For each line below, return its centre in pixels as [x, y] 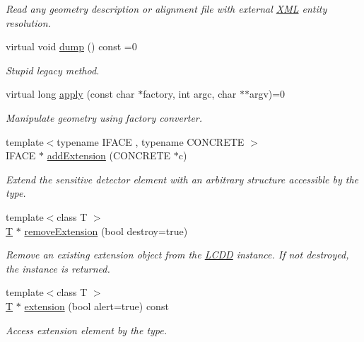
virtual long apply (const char [70, 94]
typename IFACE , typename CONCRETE [151, 141]
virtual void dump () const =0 [71, 46]
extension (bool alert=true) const [96, 306]
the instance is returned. [58, 268]
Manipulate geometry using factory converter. [104, 117]
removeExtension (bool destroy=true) [106, 230]
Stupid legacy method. [53, 70]
